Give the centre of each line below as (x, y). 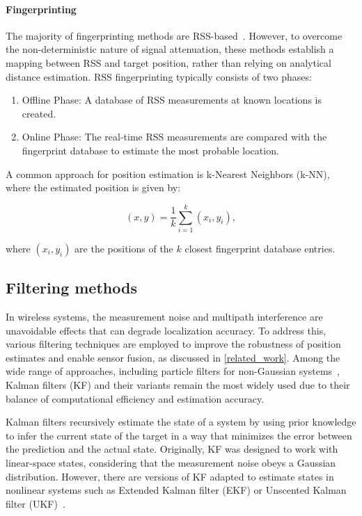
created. (39, 113)
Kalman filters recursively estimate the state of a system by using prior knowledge (181, 422)
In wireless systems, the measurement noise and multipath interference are (164, 317)
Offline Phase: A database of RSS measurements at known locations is (172, 100)
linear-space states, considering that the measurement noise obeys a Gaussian (171, 462)
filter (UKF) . (36, 503)
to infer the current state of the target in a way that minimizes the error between (179, 435)
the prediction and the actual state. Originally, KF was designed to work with (172, 449)
